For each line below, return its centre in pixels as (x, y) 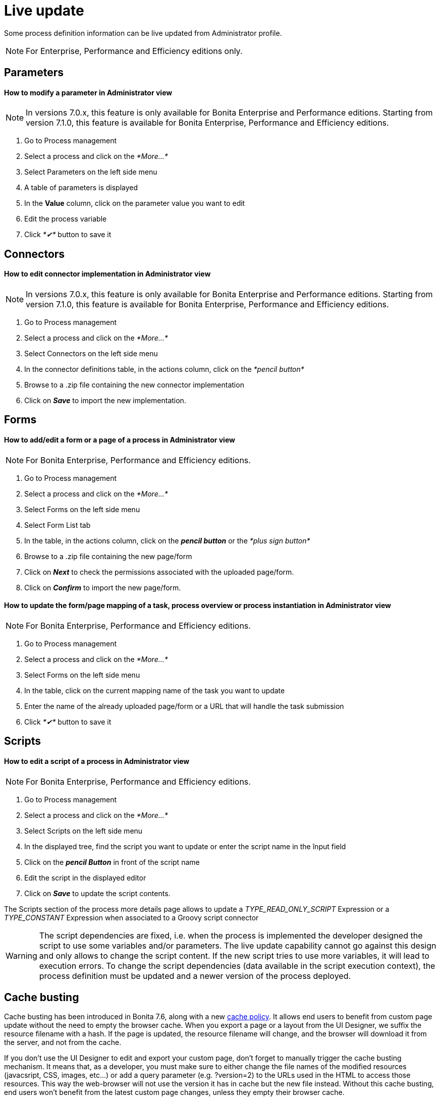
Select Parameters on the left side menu (91, 172)
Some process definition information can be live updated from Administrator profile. (143, 33)
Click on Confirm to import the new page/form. (103, 587)
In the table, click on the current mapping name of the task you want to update (155, 690)
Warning (21, 955)
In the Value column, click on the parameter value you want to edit (135, 203)
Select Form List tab (58, 525)
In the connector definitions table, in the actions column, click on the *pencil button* (164, 369)
